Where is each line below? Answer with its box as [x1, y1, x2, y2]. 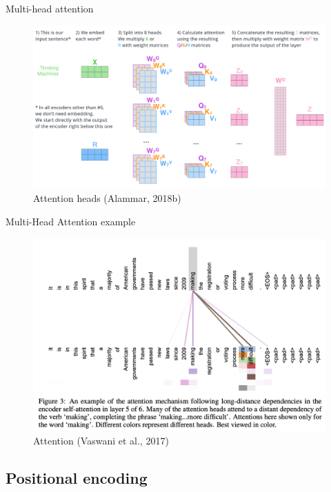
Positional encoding [6, 467, 148, 489]
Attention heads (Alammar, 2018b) [33, 191, 181, 205]
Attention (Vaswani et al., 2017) [33, 433, 169, 448]
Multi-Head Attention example [6, 214, 136, 229]
